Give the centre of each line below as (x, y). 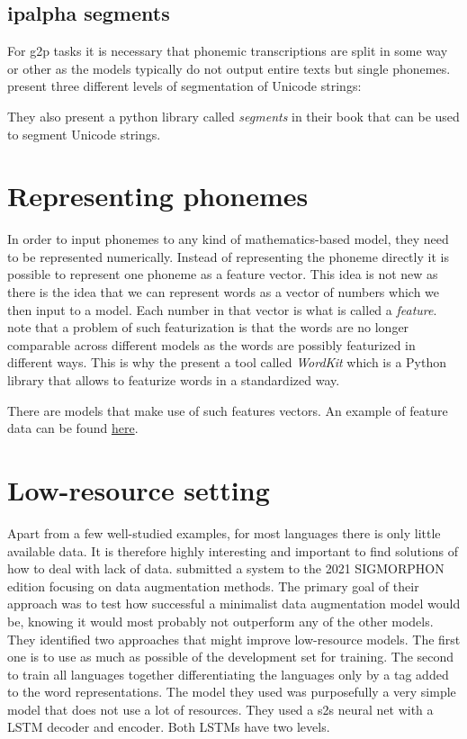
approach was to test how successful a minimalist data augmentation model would (234, 604)
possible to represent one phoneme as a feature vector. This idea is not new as (223, 274)
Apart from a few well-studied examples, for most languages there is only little (224, 532)
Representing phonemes (158, 196)
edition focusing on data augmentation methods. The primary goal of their (213, 586)
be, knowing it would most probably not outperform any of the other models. (220, 621)
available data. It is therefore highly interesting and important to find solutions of (233, 550)
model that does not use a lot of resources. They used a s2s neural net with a (220, 709)
